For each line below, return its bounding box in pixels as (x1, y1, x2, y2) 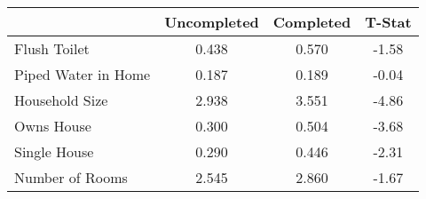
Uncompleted (164, 12, 259, 32)
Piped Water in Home (14, 64, 151, 84)
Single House (14, 141, 94, 162)
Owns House (14, 115, 91, 136)
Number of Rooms (14, 167, 128, 187)
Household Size (14, 90, 108, 110)
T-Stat (365, 12, 412, 32)
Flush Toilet (14, 38, 90, 59)
